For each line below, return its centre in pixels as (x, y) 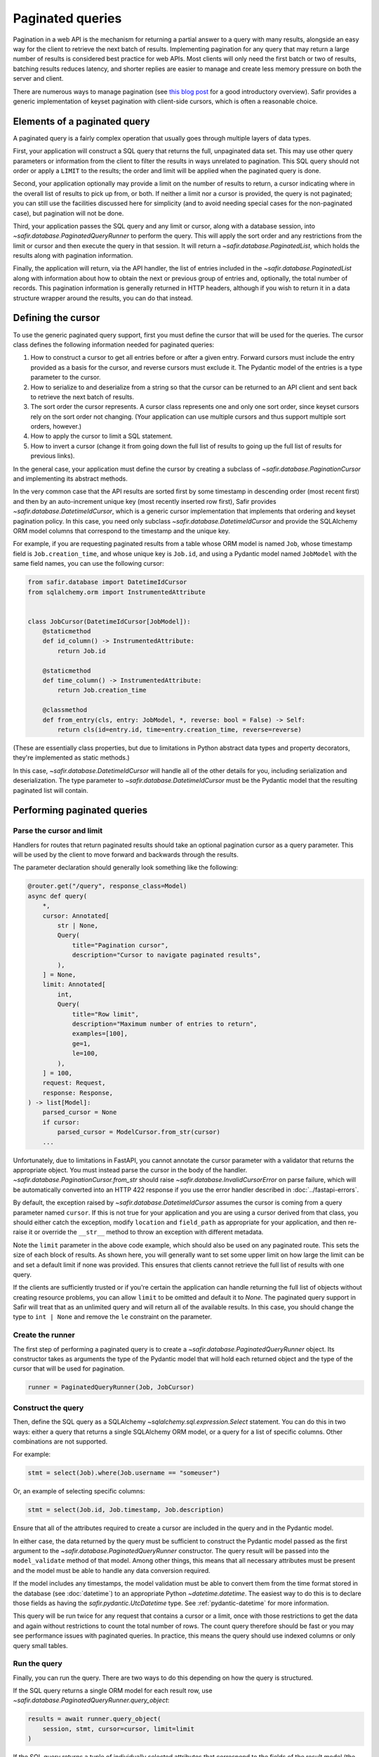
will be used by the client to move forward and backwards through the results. (126, 855)
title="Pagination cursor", (120, 945)
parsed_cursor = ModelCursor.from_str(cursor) (139, 1132)
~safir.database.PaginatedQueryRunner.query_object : (91, 1700)
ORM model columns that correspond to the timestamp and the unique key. (122, 531)
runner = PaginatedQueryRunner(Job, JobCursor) (111, 1387)
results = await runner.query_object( (94, 1719)
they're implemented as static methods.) (71, 758)
